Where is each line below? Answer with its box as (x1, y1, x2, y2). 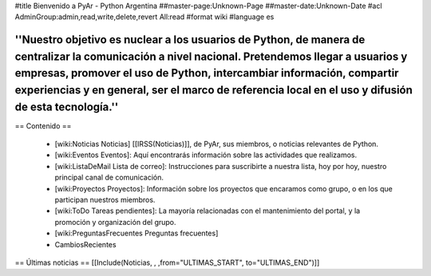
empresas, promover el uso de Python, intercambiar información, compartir (14, 66, 399, 80)
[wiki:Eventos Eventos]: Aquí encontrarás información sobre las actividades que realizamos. (54, 150, 358, 160)
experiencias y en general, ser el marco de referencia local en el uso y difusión (14, 83, 413, 97)
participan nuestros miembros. (54, 195, 156, 205)
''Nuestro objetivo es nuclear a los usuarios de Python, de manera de (14, 33, 366, 47)
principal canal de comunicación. (54, 172, 164, 183)
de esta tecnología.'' (14, 100, 119, 113)
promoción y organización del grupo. (54, 217, 176, 227)
